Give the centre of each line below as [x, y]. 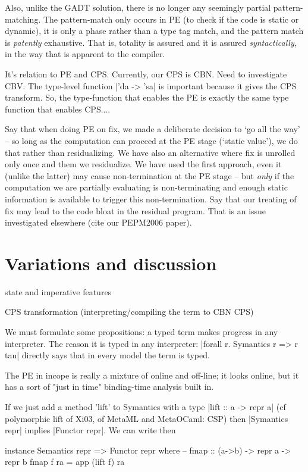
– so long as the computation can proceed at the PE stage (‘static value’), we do [151, 140]
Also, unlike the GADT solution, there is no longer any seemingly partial [138, 7]
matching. [23, 19]
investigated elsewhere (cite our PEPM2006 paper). [98, 222]
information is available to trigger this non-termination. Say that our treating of [151, 199]
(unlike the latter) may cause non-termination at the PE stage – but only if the [150, 175]
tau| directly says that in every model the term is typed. [107, 355]
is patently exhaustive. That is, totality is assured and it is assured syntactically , [151, 42]
